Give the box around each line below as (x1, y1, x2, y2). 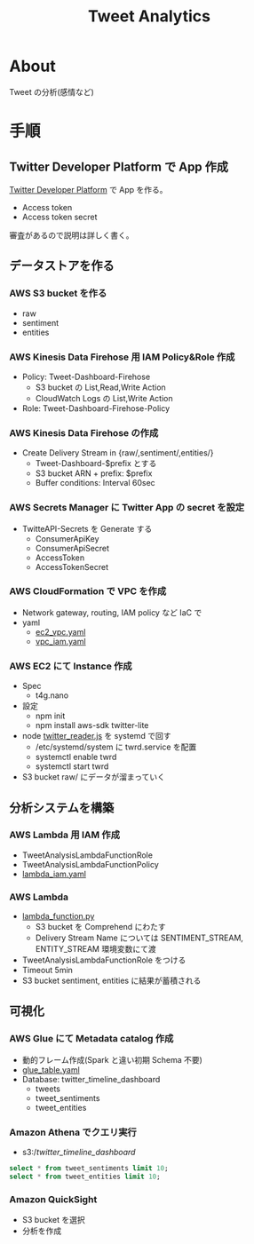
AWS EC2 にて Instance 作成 (9, 660, 132, 672)
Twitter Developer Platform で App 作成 (9, 159, 229, 174)
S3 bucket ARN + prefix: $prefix (35, 468, 153, 479)
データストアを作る (9, 258, 115, 273)
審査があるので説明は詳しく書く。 (9, 229, 134, 241)
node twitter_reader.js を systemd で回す (21, 731, 171, 741)
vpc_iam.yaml (35, 636, 86, 646)
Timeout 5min (21, 965, 74, 976)
